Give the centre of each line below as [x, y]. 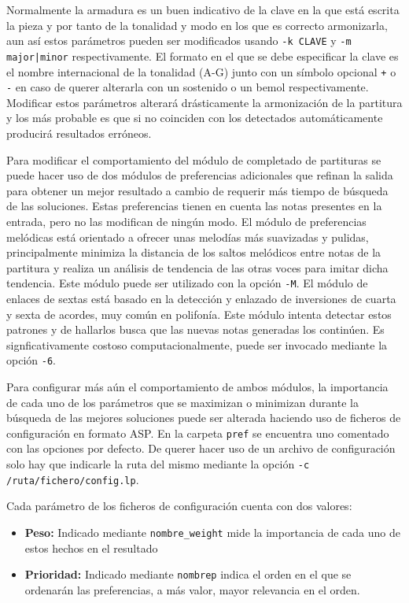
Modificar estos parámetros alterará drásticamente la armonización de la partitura [204, 102]
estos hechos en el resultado [91, 548]
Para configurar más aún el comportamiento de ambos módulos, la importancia [197, 387]
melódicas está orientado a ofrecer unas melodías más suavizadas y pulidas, [188, 237]
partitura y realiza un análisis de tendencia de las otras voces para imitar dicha [197, 267]
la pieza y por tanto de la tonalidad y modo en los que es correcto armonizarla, [197, 25]
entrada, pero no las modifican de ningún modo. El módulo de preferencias [186, 221]
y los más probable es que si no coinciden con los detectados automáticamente [195, 118]
